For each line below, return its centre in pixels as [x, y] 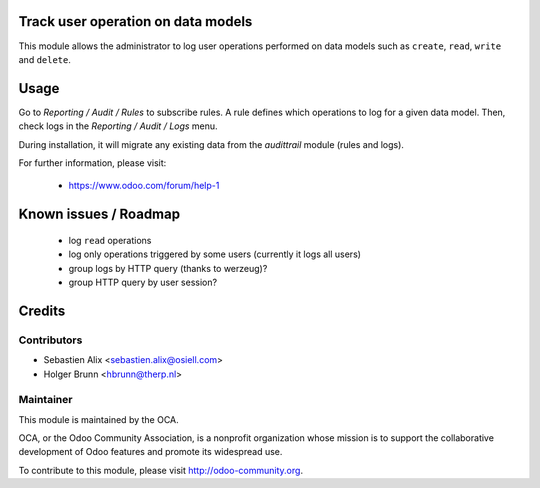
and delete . [45, 59]
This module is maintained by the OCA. [98, 419]
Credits [42, 310]
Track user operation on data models [135, 21]
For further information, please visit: [92, 162]
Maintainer [45, 400]
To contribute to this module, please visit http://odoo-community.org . [161, 470]
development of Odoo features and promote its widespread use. [150, 452]
